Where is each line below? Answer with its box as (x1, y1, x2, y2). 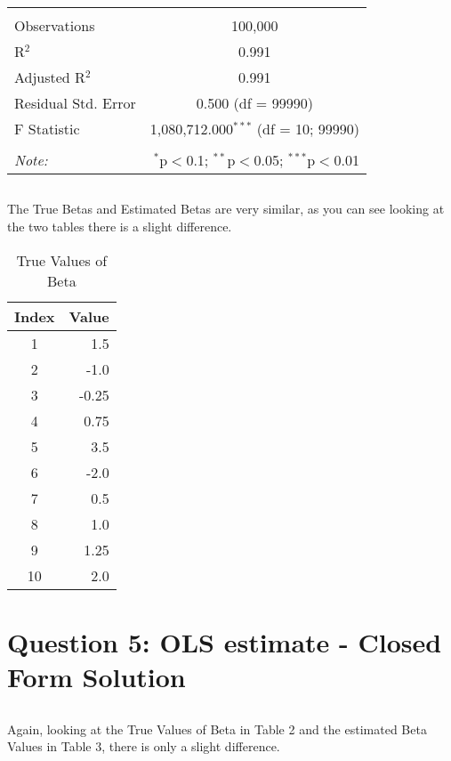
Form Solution (7, 658, 186, 694)
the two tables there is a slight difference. (7, 216, 232, 235)
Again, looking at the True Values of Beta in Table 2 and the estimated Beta (7, 719, 427, 738)
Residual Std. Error (14, 93, 136, 113)
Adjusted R (14, 67, 85, 87)
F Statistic (14, 118, 80, 139)
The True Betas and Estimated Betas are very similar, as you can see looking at (7, 199, 445, 218)
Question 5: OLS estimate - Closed (7, 623, 442, 660)
